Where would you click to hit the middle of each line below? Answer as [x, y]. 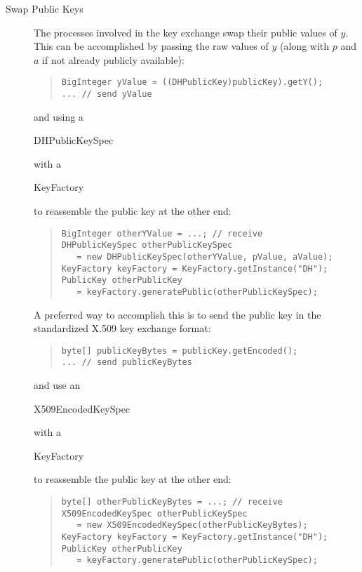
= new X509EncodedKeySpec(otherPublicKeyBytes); [192, 525]
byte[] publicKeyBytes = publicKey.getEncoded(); [180, 351]
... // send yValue [107, 94]
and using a [59, 116]
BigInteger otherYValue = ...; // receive [162, 233]
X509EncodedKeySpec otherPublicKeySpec [154, 513]
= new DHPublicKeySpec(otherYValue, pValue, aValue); [205, 257]
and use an [57, 385]
